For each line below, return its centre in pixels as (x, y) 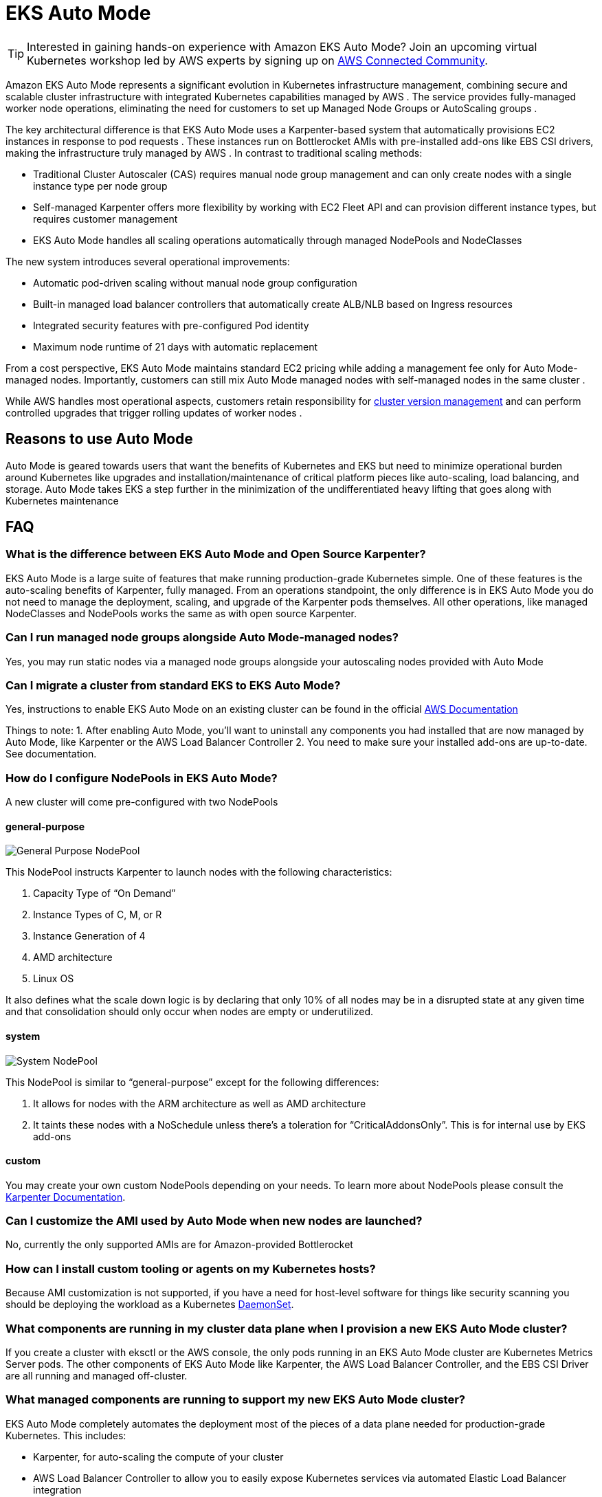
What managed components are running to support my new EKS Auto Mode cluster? (236, 1400)
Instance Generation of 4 (89, 936)
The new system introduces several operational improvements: (148, 261)
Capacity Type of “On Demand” (104, 894)
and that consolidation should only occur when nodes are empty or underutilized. (190, 1012)
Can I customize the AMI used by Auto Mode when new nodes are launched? (214, 1221)
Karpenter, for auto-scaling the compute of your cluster (158, 1456)
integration (57, 1489)
